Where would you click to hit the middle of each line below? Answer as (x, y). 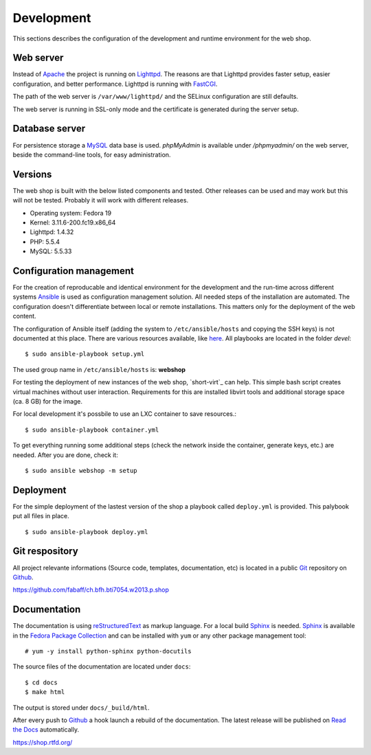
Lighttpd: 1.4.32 (52, 232)
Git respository (45, 551)
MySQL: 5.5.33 (51, 251)
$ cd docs (41, 682)
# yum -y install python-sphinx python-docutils (108, 651)
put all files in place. (41, 516)
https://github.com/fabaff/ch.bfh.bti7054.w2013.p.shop (91, 590)
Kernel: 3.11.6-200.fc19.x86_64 (73, 222)
